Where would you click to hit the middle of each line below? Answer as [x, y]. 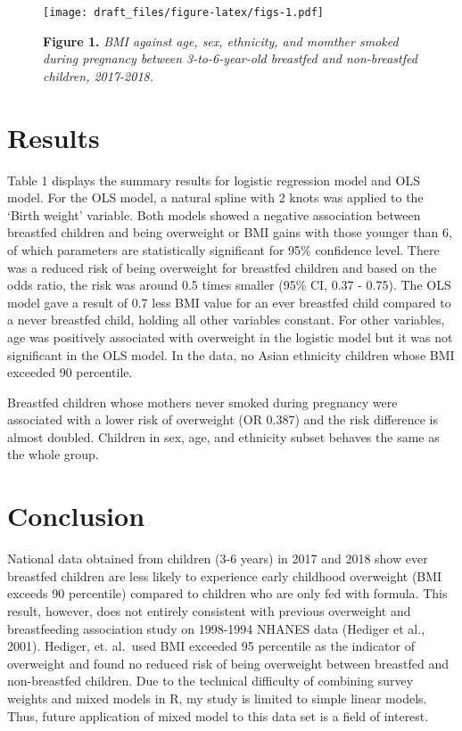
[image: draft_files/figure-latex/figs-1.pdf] [183, 12]
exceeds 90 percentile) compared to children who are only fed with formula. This [227, 593]
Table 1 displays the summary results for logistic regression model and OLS [214, 180]
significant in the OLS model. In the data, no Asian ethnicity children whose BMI [231, 354]
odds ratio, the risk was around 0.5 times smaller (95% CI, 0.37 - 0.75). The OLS [229, 285]
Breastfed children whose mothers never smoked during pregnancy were [202, 402]
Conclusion [76, 516]
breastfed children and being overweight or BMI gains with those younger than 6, [230, 232]
